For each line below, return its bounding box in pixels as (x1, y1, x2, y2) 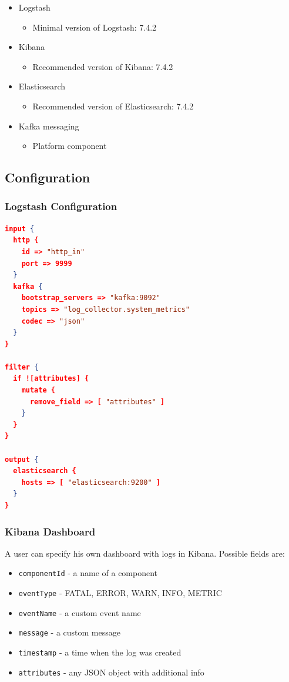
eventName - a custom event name (18, 606, 141, 618)
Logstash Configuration (5, 199, 117, 214)
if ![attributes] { (13, 374, 89, 383)
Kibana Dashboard (5, 524, 96, 538)
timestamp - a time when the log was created (18, 646, 182, 658)
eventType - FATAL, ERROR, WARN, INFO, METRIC (18, 587, 222, 599)
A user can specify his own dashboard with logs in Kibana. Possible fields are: (5, 547, 285, 559)
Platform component (32, 139, 107, 152)
